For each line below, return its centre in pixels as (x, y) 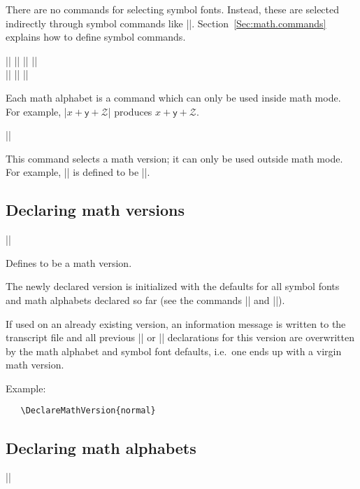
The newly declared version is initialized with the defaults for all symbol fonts (173, 286)
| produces (130, 111)
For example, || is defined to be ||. (78, 172)
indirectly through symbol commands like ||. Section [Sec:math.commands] (166, 23)
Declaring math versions (95, 210)
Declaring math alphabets (101, 447)
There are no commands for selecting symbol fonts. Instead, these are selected (173, 9)
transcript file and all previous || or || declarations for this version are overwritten (180, 337)
